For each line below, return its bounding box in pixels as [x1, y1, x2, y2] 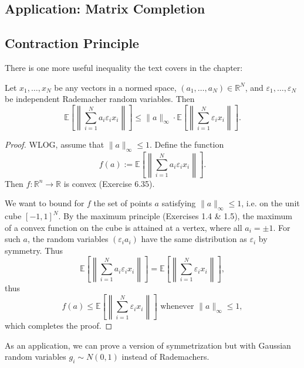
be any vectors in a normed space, [54, 81, 177, 93]
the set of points [93, 197, 152, 209]
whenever [160, 302, 194, 311]
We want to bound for [5, 197, 85, 209]
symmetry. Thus [5, 244, 63, 256]
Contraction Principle [5, 34, 139, 52]
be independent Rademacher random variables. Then [5, 93, 195, 105]
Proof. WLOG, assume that [5, 138, 104, 151]
